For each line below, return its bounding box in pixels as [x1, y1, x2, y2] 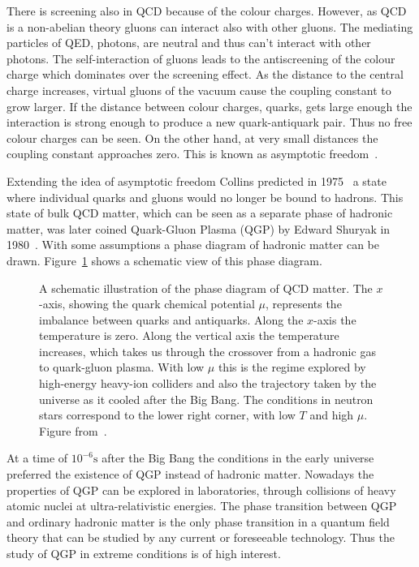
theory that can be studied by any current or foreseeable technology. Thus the [6, 529, 395, 546]
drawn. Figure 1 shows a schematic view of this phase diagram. [6, 251, 322, 268]
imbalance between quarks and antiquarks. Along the [39, 311, 304, 328]
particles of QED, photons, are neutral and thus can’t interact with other [6, 34, 371, 51]
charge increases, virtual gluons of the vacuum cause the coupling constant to [6, 81, 391, 98]
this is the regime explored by [218, 359, 366, 376]
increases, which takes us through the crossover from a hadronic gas [39, 342, 376, 359]
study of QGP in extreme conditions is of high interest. [6, 545, 281, 561]
